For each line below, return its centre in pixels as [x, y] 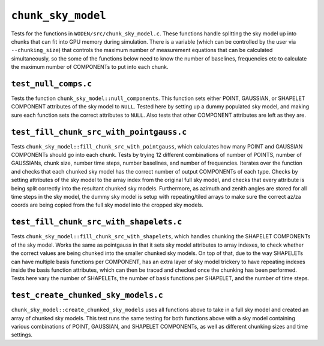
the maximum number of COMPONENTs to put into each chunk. [90, 67]
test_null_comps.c [52, 84]
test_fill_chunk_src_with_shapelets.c [97, 222]
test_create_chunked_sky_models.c [87, 295]
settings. [22, 335]
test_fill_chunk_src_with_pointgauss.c [99, 132]
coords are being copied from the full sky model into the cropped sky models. [107, 205]
